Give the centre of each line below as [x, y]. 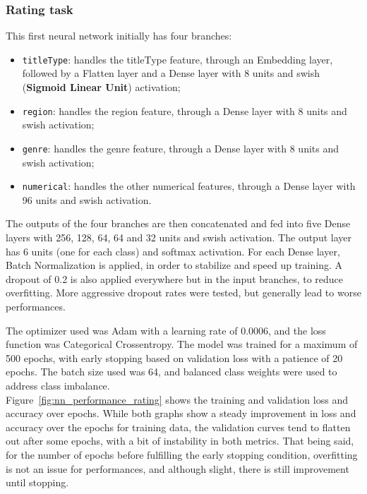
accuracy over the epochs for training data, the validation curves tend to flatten [178, 427]
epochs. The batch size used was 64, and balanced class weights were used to [172, 372]
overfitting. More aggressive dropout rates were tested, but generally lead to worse [183, 293]
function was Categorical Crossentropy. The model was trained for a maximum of [182, 344]
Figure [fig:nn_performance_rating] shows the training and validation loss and [177, 399]
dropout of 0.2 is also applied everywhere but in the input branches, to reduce [175, 278]
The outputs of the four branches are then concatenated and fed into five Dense [178, 223]
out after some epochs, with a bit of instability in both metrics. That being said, [180, 441]
